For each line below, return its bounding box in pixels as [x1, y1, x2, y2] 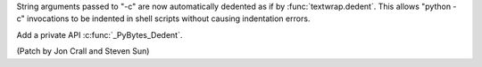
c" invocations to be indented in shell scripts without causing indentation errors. [16, 13, 311, 24]
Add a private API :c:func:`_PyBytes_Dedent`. [16, 29, 183, 40]
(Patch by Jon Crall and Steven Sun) [16, 46, 150, 56]
